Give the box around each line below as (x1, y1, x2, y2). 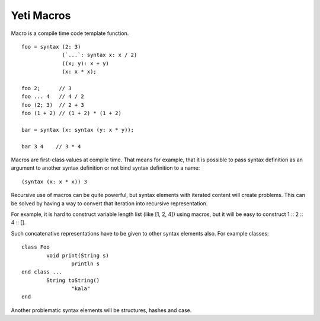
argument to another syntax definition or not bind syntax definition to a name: (11, 164, 200, 171)
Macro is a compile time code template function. (11, 30, 129, 37)
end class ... (21, 269, 62, 275)
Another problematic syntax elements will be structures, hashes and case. (11, 306, 192, 314)
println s (71, 260, 100, 267)
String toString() (46, 276, 100, 284)
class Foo (21, 244, 50, 250)
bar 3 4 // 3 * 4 (21, 143, 81, 150)
